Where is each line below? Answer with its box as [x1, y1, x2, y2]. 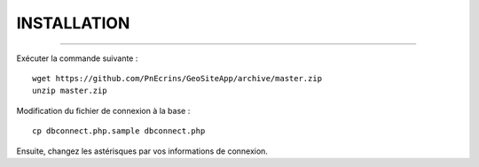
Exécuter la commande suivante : [16, 53, 138, 64]
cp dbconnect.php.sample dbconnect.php [32, 126, 206, 136]
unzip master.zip [32, 86, 107, 96]
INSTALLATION [16, 13, 130, 33]
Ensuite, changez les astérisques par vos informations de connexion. [16, 146, 268, 156]
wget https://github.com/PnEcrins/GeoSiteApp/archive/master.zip [32, 73, 323, 83]
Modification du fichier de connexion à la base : [16, 105, 191, 116]
